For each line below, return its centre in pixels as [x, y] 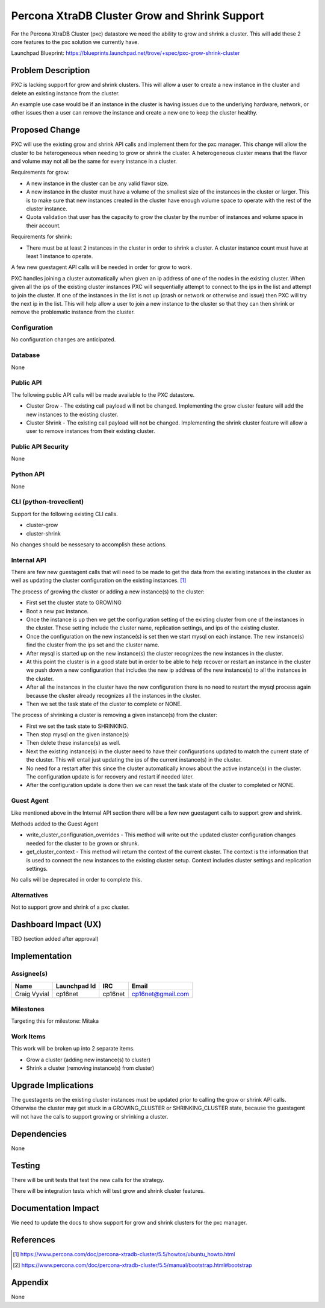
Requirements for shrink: [42, 237]
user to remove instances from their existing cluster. [91, 431]
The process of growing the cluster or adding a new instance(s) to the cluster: [108, 592]
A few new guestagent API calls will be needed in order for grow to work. [102, 267]
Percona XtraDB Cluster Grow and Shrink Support [138, 16]
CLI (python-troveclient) [48, 502]
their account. [44, 226]
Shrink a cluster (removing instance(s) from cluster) [90, 1068]
